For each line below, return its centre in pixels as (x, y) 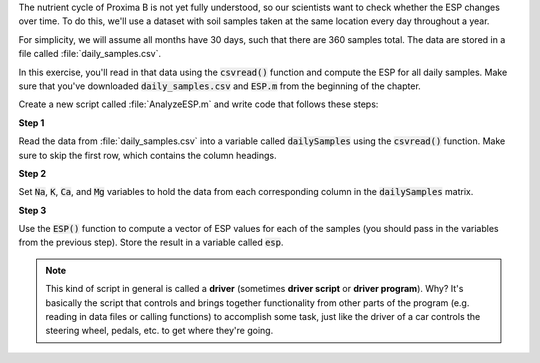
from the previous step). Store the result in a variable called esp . (151, 242)
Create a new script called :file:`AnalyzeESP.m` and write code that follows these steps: (198, 104)
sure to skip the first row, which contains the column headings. (147, 155)
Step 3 (32, 210)
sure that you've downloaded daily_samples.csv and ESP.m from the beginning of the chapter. (220, 86)
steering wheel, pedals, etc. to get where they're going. (159, 331)
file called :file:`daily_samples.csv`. (90, 54)
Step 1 (31, 122)
